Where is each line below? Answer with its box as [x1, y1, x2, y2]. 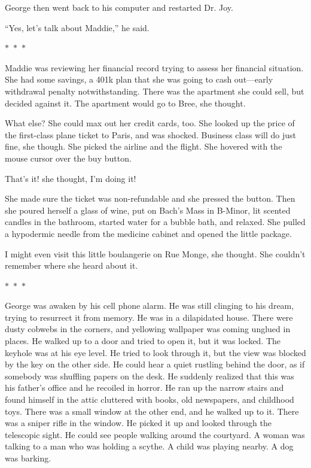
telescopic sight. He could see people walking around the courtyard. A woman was [5, 428, 305, 440]
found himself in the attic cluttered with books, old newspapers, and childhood [5, 393, 294, 406]
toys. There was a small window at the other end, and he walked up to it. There [5, 405, 299, 417]
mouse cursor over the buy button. [5, 151, 132, 164]
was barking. [5, 452, 51, 464]
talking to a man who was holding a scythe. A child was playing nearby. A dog [5, 440, 294, 452]
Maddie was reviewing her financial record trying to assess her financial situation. [5, 61, 304, 74]
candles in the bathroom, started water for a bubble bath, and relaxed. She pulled [5, 215, 306, 228]
